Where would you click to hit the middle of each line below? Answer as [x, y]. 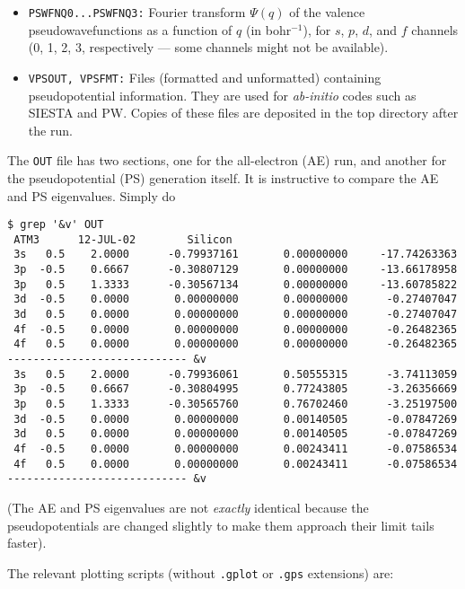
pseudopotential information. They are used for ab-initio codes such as [222, 95]
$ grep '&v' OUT [56, 225]
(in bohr [268, 29]
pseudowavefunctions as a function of [130, 29]
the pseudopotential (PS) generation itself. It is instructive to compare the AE [223, 177]
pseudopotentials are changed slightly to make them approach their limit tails [221, 525]
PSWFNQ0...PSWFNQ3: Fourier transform [137, 12]
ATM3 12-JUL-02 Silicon [123, 239]
